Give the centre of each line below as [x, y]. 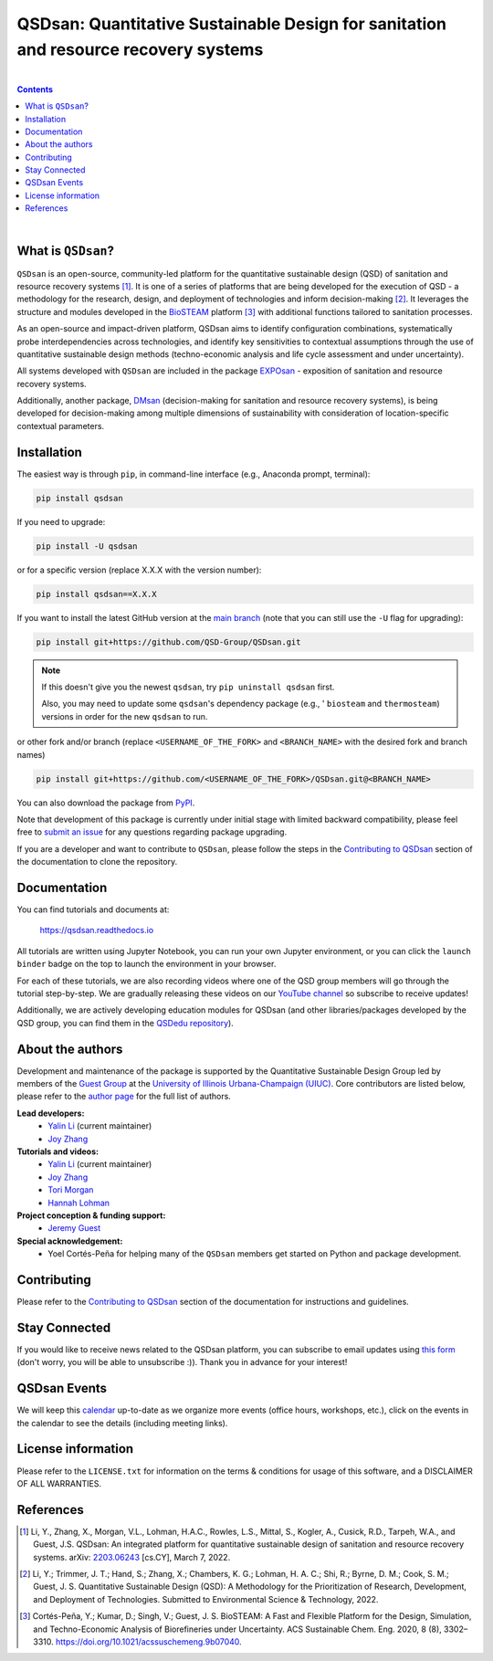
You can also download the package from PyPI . [106, 803]
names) [31, 754]
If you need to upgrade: [61, 521]
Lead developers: [51, 1113]
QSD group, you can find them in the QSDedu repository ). [126, 1023]
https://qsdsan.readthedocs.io [97, 930]
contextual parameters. [61, 426]
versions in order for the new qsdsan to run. [125, 716]
